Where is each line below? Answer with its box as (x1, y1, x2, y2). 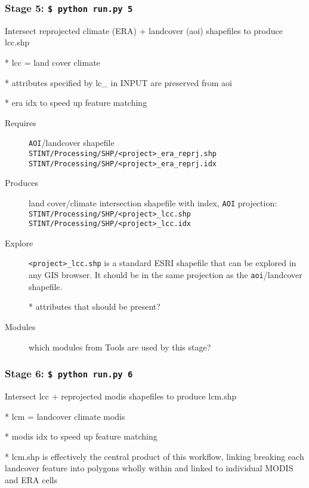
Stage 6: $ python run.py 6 (5, 366, 133, 381)
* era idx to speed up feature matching (5, 96, 147, 109)
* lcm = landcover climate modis (5, 410, 125, 422)
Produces (5, 176, 38, 189)
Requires (5, 116, 36, 129)
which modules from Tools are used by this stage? (29, 340, 211, 353)
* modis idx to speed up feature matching (5, 430, 157, 443)
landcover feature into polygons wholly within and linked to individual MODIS (5, 462, 293, 474)
